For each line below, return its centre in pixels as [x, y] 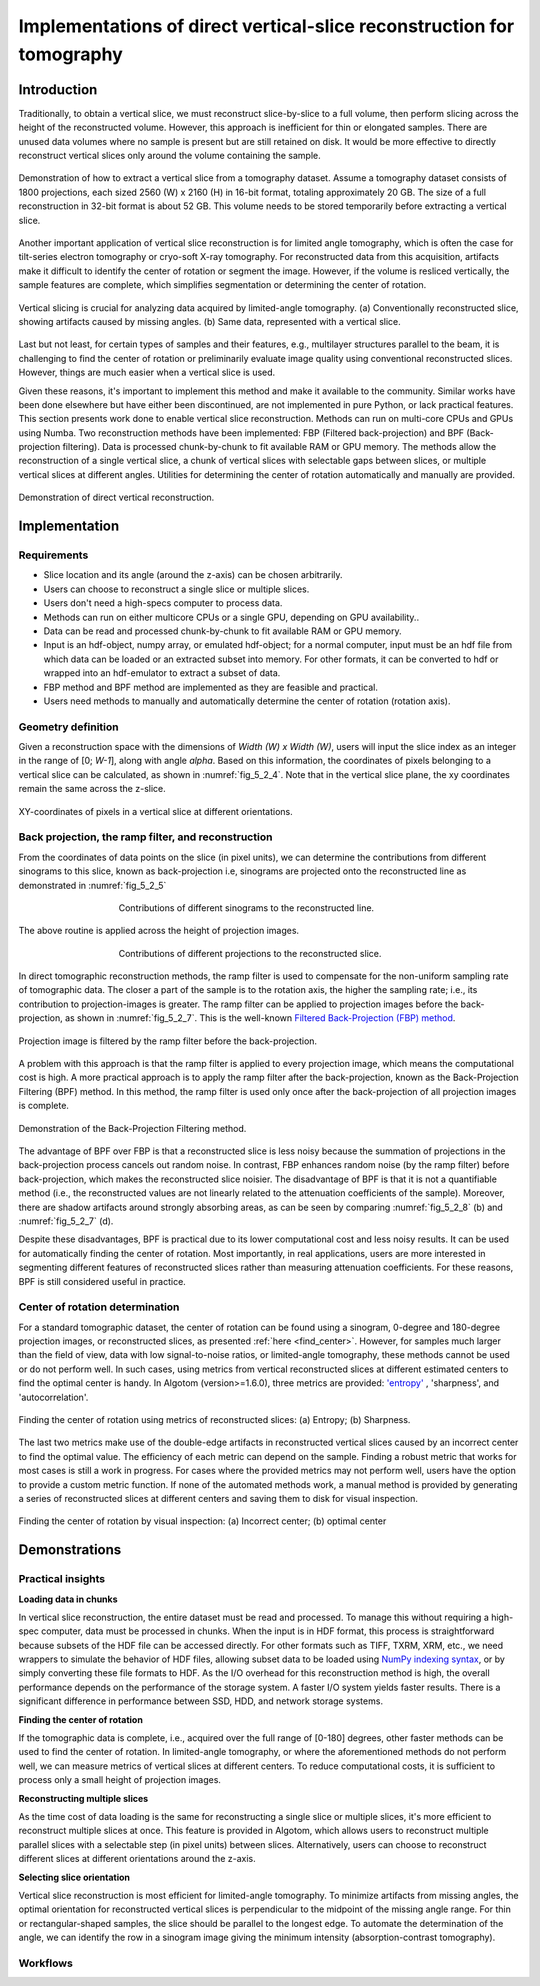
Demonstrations [70, 1550]
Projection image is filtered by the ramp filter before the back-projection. [168, 1041]
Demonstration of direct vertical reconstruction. [116, 497]
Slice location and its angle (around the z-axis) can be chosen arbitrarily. [193, 575]
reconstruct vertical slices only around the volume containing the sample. [170, 156]
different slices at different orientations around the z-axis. [137, 1859]
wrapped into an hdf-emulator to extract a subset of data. [162, 673]
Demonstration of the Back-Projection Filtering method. [132, 1128]
